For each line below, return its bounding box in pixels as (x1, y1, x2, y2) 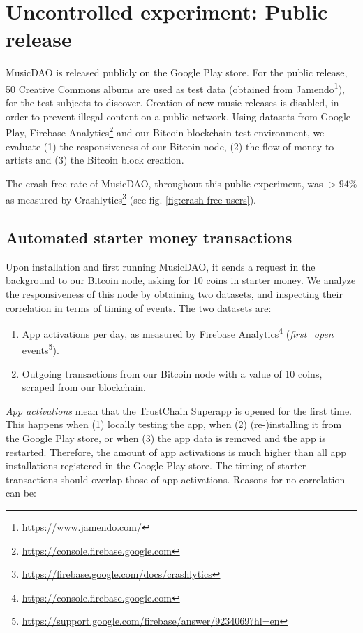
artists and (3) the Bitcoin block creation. (6, 152, 184, 167)
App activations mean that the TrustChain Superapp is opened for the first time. (6, 403, 353, 418)
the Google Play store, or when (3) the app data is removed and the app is (6, 431, 326, 446)
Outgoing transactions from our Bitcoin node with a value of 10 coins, (22, 366, 323, 380)
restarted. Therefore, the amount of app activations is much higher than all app (6, 444, 347, 459)
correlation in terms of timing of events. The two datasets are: (6, 300, 272, 315)
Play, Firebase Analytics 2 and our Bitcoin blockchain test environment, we (6, 123, 325, 139)
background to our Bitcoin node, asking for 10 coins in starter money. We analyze (6, 273, 356, 287)
